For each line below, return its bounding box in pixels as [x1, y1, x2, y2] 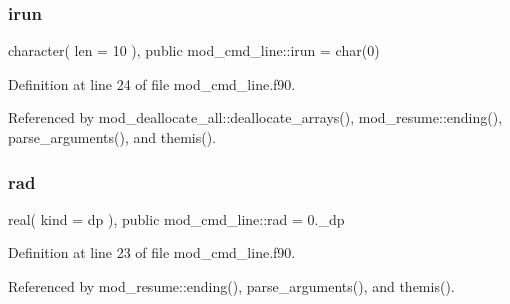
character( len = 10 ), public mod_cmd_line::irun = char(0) [8, 40, 380, 61]
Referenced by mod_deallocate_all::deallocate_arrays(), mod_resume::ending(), [8, 107, 503, 128]
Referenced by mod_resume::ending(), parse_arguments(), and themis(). [8, 276, 455, 296]
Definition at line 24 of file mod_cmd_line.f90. [8, 73, 296, 94]
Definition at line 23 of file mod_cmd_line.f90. [8, 242, 296, 263]
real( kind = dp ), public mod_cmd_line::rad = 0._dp [8, 208, 345, 229]
